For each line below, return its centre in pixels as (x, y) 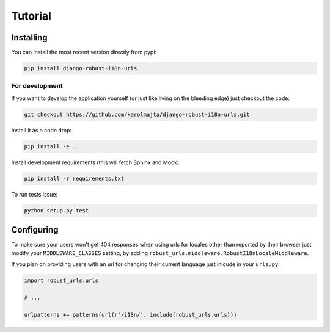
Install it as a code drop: (42, 130)
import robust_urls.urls (61, 280)
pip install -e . (50, 146)
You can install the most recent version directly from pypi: (84, 52)
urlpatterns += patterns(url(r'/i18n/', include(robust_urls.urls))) (130, 315)
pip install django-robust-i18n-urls (81, 68)
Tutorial (31, 16)
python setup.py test (57, 210)
